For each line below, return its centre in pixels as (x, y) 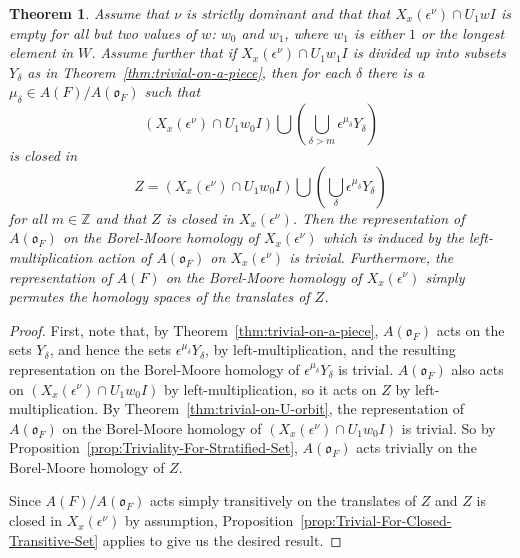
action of (124, 256)
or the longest (462, 32)
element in (41, 52)
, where (306, 32)
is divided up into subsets (429, 52)
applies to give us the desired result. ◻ (222, 539)
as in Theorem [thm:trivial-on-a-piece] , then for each (189, 71)
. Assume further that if (164, 52)
